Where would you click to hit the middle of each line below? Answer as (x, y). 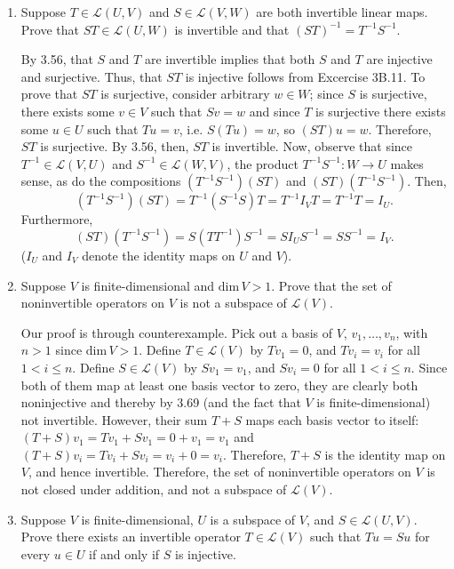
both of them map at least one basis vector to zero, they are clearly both (219, 385)
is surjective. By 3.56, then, (115, 146)
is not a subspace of (233, 303)
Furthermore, (57, 219)
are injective (399, 59)
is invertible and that (232, 29)
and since (275, 111)
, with (412, 332)
